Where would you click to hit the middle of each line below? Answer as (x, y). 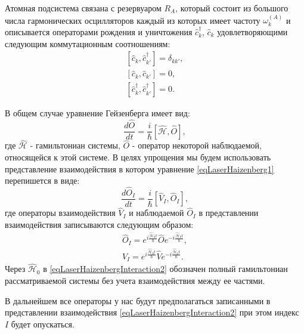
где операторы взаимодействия (60, 213)
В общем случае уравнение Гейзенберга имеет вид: (97, 113)
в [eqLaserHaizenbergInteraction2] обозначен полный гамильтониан (165, 269)
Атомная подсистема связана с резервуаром (83, 8)
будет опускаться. (43, 324)
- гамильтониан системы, (75, 145)
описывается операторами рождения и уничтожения (99, 32)
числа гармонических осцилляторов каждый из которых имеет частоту (133, 20)
